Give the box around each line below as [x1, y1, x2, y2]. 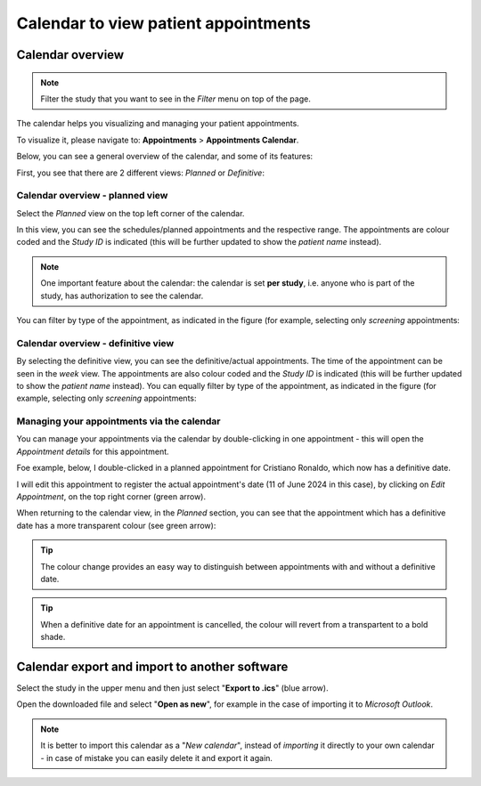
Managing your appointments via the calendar [16, 415, 221, 427]
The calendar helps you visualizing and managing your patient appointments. [16, 118, 300, 129]
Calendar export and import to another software [16, 659, 289, 674]
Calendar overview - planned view [16, 190, 168, 202]
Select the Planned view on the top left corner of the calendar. [16, 207, 245, 218]
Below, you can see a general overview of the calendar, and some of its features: [16, 151, 314, 162]
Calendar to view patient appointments [16, 13, 311, 33]
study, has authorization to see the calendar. [40, 290, 204, 301]
